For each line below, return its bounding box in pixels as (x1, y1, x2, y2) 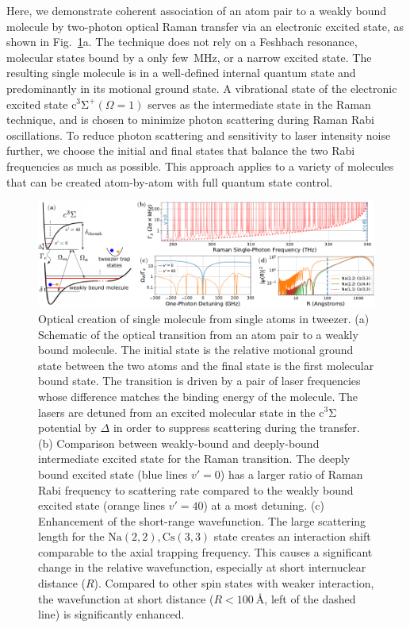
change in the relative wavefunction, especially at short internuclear (38, 559, 366, 576)
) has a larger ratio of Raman (220, 465, 363, 482)
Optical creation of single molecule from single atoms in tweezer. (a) (38, 310, 370, 326)
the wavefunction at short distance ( (38, 590, 214, 607)
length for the (38, 528, 105, 545)
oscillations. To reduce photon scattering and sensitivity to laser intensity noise (6, 126, 391, 143)
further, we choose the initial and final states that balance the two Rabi (6, 142, 355, 159)
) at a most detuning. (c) (203, 497, 324, 514)
